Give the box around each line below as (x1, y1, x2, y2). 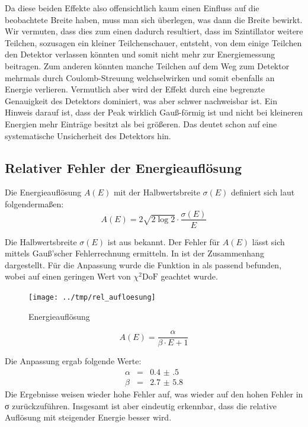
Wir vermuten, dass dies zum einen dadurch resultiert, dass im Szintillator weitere (5, 25, 303, 37)
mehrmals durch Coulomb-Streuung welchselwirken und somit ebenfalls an (5, 71, 275, 84)
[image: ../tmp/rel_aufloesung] (28, 293, 156, 301)
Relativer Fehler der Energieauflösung (5, 158, 242, 176)
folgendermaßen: (5, 197, 64, 210)
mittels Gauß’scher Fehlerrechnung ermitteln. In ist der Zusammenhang (5, 247, 264, 259)
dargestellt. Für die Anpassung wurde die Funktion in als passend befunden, (5, 258, 282, 271)
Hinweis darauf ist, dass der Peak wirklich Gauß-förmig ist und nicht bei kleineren (5, 106, 303, 118)
